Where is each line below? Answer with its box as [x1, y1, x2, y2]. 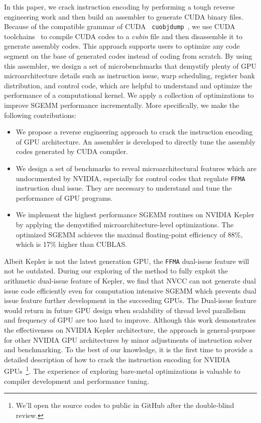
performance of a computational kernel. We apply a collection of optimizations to [4, 90, 254, 100]
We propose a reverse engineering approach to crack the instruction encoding [16, 126, 253, 137]
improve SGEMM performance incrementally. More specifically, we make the [4, 100, 239, 110]
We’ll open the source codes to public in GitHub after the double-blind [16, 400, 234, 410]
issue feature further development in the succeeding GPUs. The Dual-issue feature [4, 295, 256, 306]
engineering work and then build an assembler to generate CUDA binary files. [4, 11, 243, 22]
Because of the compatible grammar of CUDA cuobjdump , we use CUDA [4, 21, 235, 32]
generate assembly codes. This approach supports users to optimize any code [4, 41, 240, 51]
